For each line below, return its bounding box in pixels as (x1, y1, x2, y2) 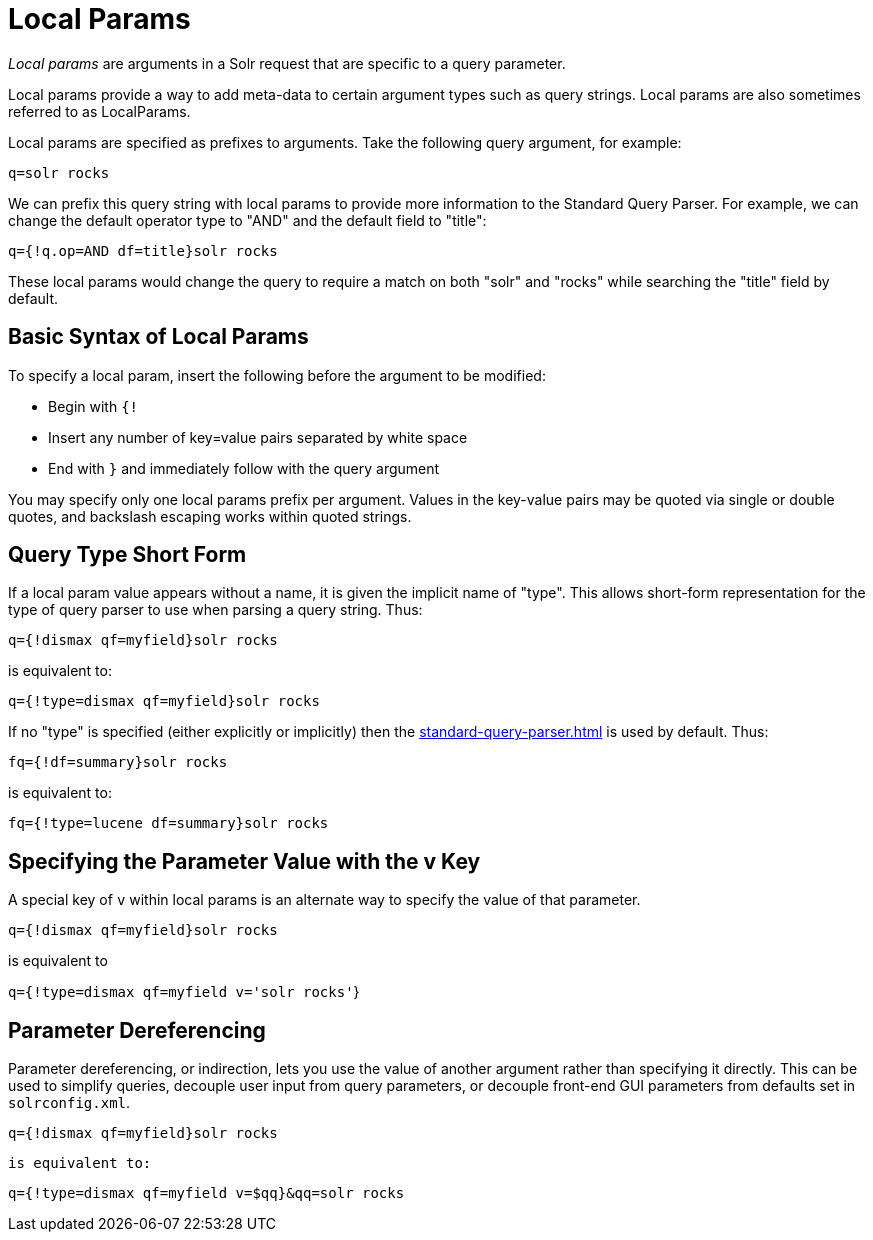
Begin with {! (48, 397, 139, 415)
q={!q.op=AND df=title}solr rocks (8, 242, 278, 259)
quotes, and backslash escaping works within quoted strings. (8, 507, 412, 525)
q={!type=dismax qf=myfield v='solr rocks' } (8, 983, 360, 1001)
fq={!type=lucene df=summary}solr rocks (8, 815, 329, 832)
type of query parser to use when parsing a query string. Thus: (8, 601, 423, 619)
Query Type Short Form (8, 542, 247, 568)
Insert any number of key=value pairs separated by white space (48, 428, 468, 446)
